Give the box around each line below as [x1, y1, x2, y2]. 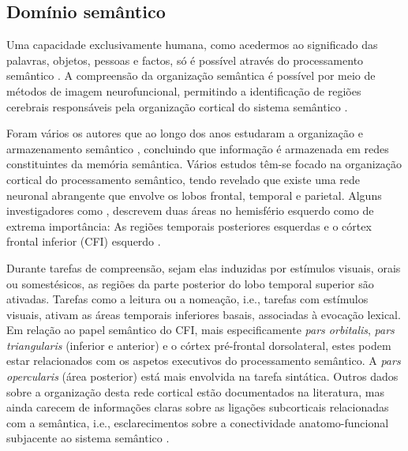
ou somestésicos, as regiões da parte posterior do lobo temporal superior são [6, 275, 374, 291]
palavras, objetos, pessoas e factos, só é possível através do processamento [6, 51, 364, 68]
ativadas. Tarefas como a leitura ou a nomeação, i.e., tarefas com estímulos [6, 291, 369, 307]
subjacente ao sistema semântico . [6, 430, 170, 446]
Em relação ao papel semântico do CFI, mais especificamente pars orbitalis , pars [6, 321, 395, 338]
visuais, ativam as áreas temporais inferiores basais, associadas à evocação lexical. [6, 306, 401, 322]
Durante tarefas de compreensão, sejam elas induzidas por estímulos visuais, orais [6, 259, 401, 276]
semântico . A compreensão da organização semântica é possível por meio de [6, 67, 376, 84]
